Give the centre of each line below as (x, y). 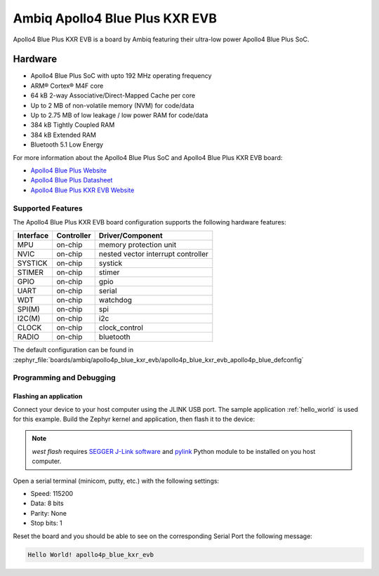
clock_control (121, 328)
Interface (33, 236)
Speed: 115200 (52, 493)
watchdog (115, 300)
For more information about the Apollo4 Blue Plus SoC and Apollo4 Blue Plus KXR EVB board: (148, 157)
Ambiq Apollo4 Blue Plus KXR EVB (115, 18)
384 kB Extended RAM (63, 135)
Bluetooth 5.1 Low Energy (67, 145)
